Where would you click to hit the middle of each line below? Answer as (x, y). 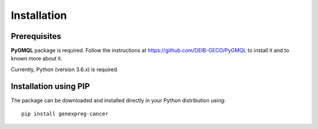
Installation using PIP (50, 86)
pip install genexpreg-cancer (65, 114)
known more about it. (37, 58)
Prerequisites (36, 36)
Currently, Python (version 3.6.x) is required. (65, 69)
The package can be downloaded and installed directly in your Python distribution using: (118, 100)
